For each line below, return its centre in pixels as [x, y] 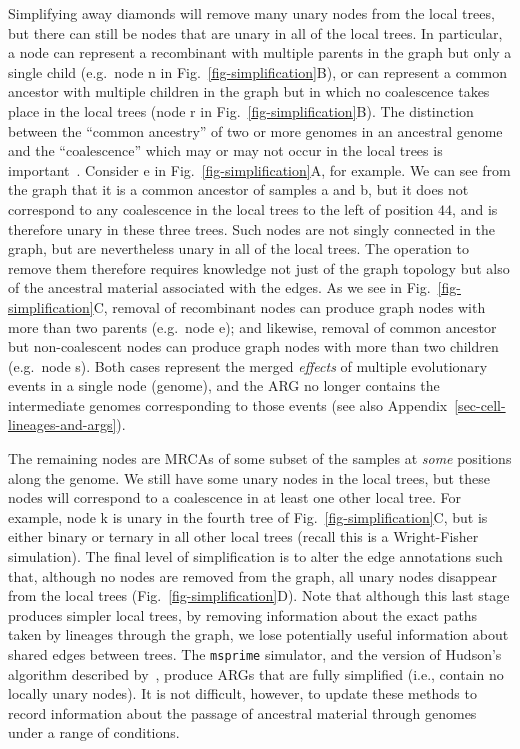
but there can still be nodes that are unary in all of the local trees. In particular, [255, 32]
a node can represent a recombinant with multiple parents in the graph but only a [260, 52]
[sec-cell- [480, 404]
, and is [475, 208]
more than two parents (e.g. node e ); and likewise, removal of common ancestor [252, 326]
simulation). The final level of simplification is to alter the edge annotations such [255, 556]
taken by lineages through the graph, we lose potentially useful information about [258, 634]
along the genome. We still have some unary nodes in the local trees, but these [249, 477]
